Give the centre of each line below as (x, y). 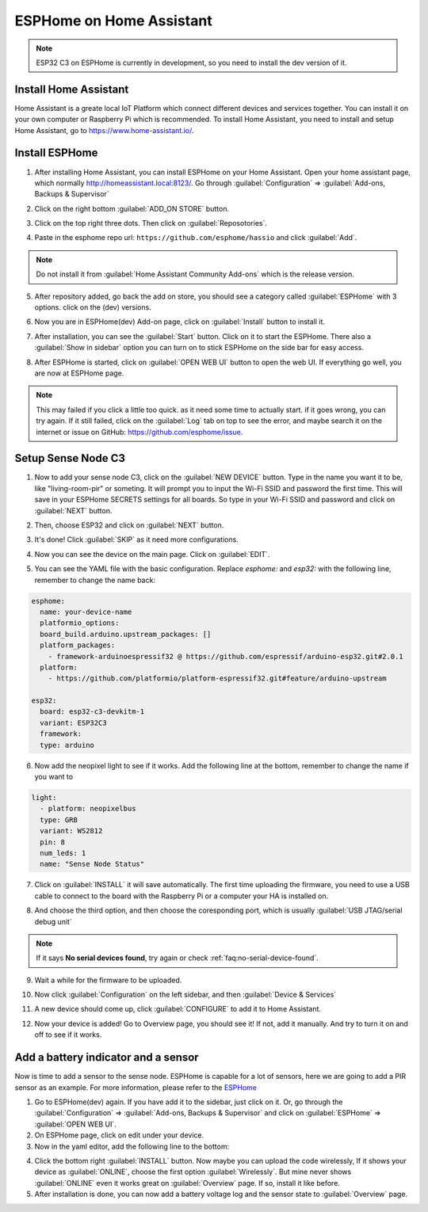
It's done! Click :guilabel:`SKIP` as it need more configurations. (137, 539)
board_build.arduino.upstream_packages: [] (126, 634)
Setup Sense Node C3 (70, 458)
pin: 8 (53, 842)
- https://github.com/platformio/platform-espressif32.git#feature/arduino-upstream (218, 678)
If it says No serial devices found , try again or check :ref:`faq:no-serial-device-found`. (177, 958)
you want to (54, 777)
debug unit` (53, 921)
